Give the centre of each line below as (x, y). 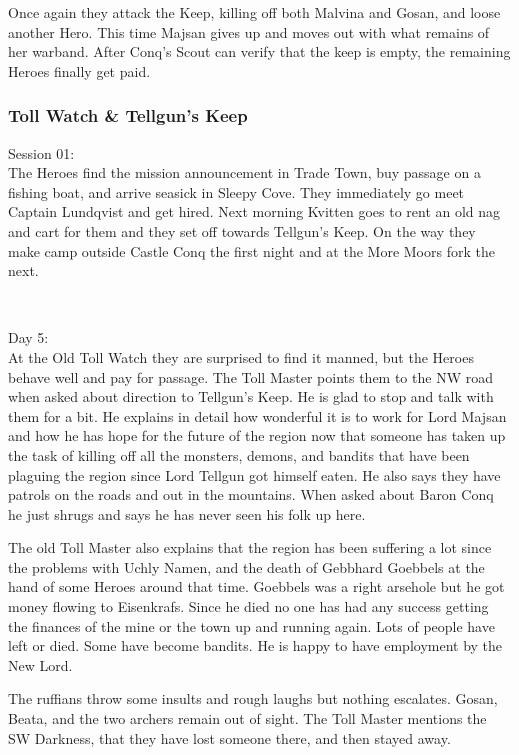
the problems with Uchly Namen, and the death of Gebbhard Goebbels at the (246, 566)
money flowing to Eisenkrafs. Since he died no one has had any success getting (248, 606)
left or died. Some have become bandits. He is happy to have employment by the (255, 645)
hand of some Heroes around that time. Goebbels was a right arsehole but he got (256, 586)
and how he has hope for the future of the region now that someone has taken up (257, 435)
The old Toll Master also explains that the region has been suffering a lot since (250, 547)
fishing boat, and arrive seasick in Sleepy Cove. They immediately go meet (236, 191)
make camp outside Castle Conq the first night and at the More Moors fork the (251, 250)
